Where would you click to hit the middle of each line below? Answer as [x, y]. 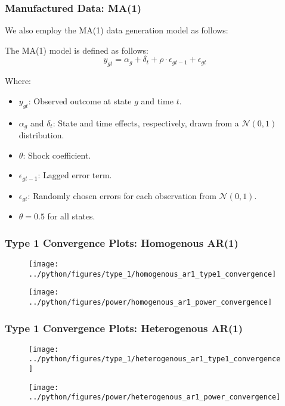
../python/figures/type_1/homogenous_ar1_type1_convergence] [153, 274]
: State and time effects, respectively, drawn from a [146, 123]
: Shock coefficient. [57, 155]
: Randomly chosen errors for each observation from [122, 195]
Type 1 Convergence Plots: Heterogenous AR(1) [124, 328]
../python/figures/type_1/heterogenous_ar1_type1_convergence [155, 359]
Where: [18, 81]
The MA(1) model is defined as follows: [77, 50]
